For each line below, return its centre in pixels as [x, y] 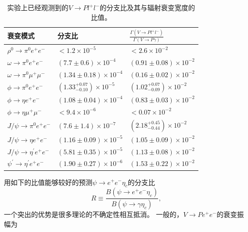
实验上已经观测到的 [38, 7]
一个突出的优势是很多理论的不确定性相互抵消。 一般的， [94, 214]
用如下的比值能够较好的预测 [48, 182]
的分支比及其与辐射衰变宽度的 [147, 7]
